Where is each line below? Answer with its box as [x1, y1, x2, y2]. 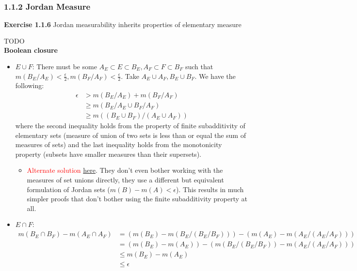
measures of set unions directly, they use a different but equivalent [27, 175, 224, 185]
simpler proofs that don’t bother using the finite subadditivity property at [27, 194, 248, 204]
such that [185, 61, 213, 71]
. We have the [195, 71, 236, 81]
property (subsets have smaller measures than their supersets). [15, 149, 201, 159]
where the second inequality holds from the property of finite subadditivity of [15, 120, 245, 131]
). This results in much [176, 184, 244, 194]
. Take [121, 71, 139, 81]
